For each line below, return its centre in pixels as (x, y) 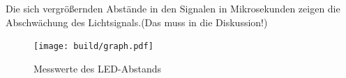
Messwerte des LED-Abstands (97, 68)
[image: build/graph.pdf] (93, 47)
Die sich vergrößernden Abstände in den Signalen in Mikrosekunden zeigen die (173, 8)
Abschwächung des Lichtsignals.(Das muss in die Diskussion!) (137, 22)
